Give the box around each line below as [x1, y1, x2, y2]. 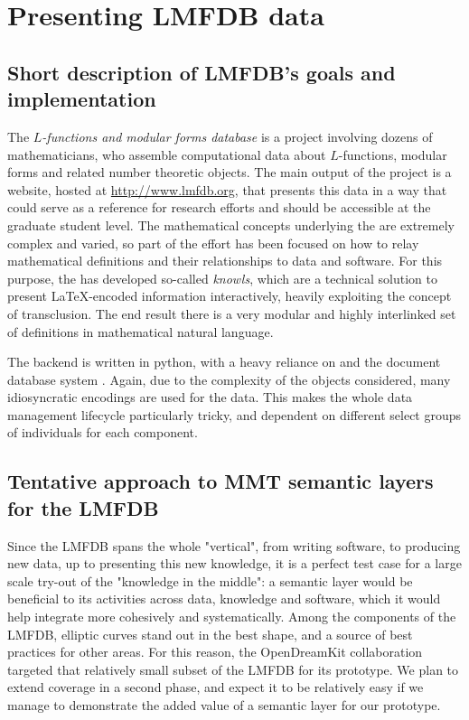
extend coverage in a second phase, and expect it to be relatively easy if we [7, 678, 424, 697]
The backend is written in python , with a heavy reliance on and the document [7, 352, 441, 371]
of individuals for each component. [7, 423, 198, 442]
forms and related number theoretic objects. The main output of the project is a [7, 163, 452, 182]
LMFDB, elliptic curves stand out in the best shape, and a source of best [7, 624, 413, 643]
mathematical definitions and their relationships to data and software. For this [7, 251, 443, 270]
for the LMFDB [7, 493, 159, 521]
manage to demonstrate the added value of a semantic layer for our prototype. [7, 696, 441, 714]
